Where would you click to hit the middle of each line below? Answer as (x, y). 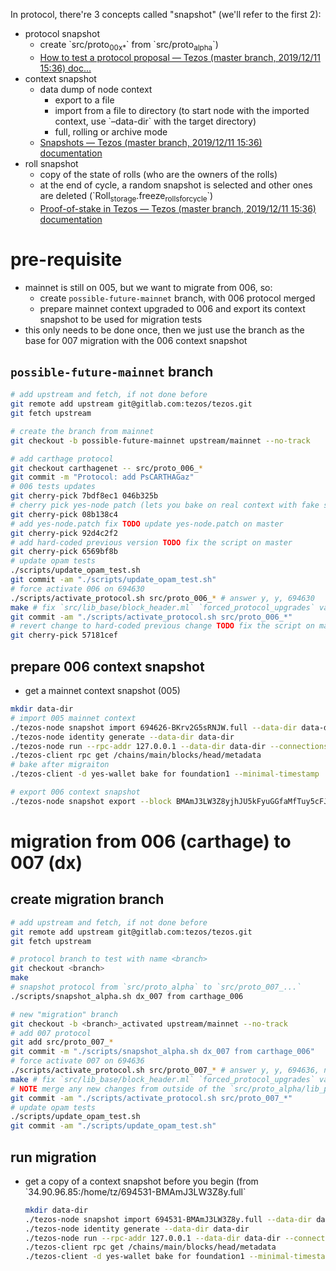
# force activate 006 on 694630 (77, 589)
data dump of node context (96, 89)
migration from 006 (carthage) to (151, 841)
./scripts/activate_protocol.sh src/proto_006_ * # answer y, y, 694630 (162, 598)
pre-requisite (66, 259)
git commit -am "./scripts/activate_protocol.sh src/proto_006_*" (151, 617)
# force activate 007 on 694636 (77, 1061)
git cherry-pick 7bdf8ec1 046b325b (84, 496)
